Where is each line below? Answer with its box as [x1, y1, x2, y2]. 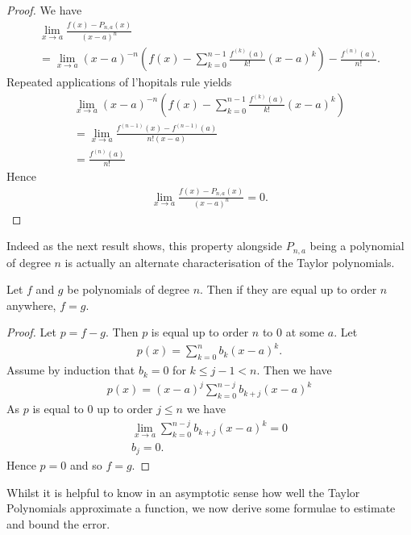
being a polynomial [309, 237, 405, 254]
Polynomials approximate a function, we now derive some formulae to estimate [6, 499, 396, 516]
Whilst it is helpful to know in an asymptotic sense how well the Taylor [6, 483, 360, 500]
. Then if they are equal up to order [200, 281, 377, 298]
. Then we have [256, 362, 332, 378]
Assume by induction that [6, 362, 135, 378]
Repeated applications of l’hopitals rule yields [6, 73, 232, 90]
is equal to [32, 400, 84, 417]
